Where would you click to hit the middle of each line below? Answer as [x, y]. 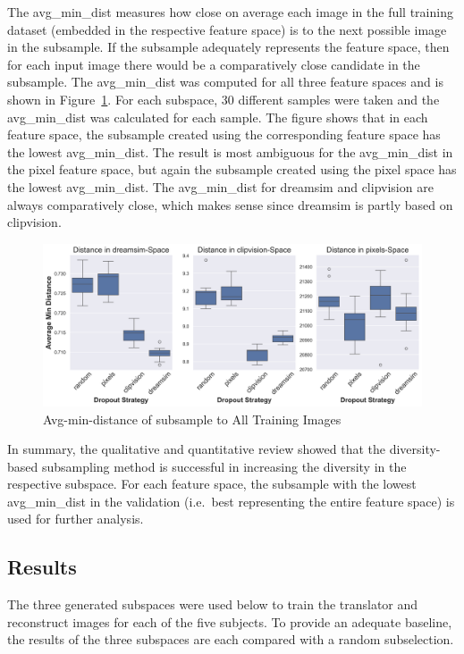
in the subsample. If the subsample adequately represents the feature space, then [228, 47]
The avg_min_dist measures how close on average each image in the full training [230, 12]
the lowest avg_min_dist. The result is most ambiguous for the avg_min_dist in [230, 151]
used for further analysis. [76, 519]
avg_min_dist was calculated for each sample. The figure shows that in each [218, 117]
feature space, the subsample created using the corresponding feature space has [224, 134]
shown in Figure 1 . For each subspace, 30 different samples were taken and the [224, 99]
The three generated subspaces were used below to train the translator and [213, 604]
